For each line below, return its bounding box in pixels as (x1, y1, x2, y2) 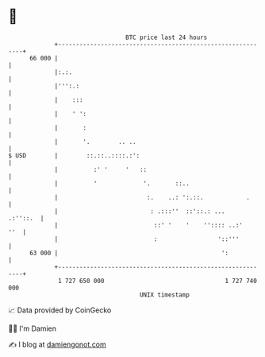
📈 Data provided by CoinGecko (8, 305, 112, 315)
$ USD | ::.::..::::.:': (8, 151, 140, 160)
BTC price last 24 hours (125, 33, 208, 41)
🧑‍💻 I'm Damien (8, 324, 57, 333)
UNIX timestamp (139, 290, 190, 299)
